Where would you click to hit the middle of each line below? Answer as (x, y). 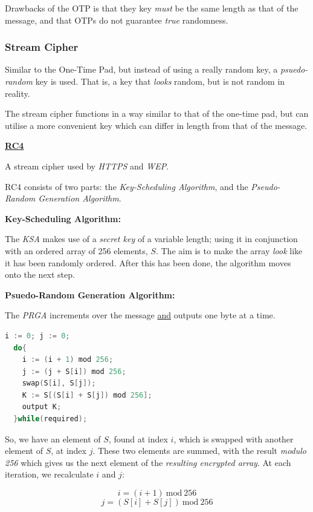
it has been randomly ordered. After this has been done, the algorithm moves (148, 262)
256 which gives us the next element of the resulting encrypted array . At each (148, 462)
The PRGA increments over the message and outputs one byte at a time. (140, 315)
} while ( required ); (50, 419)
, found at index (138, 438)
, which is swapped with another (234, 438)
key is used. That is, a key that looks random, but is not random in (160, 81)
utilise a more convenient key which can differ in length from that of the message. (156, 125)
